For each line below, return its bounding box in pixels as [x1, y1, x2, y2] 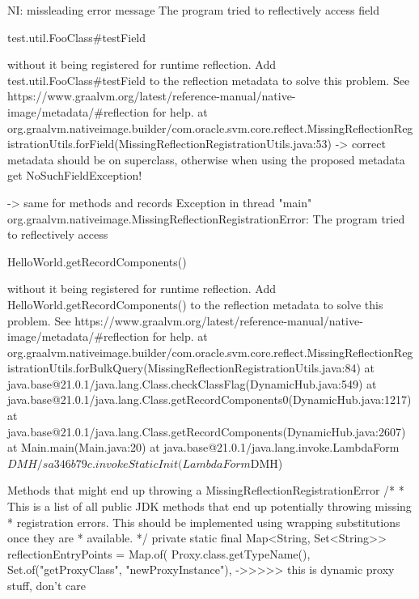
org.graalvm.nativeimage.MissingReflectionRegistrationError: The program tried [7, 210, 405, 227]
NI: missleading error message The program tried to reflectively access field [7, 2, 379, 18]
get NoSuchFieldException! [7, 167, 142, 184]
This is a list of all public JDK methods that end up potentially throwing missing [7, 498, 412, 515]
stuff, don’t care [7, 577, 86, 593]
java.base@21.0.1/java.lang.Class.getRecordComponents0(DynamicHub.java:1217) [7, 391, 412, 408]
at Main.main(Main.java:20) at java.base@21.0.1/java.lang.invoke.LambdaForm [7, 439, 400, 456]
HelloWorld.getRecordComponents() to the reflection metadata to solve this [7, 295, 383, 312]
